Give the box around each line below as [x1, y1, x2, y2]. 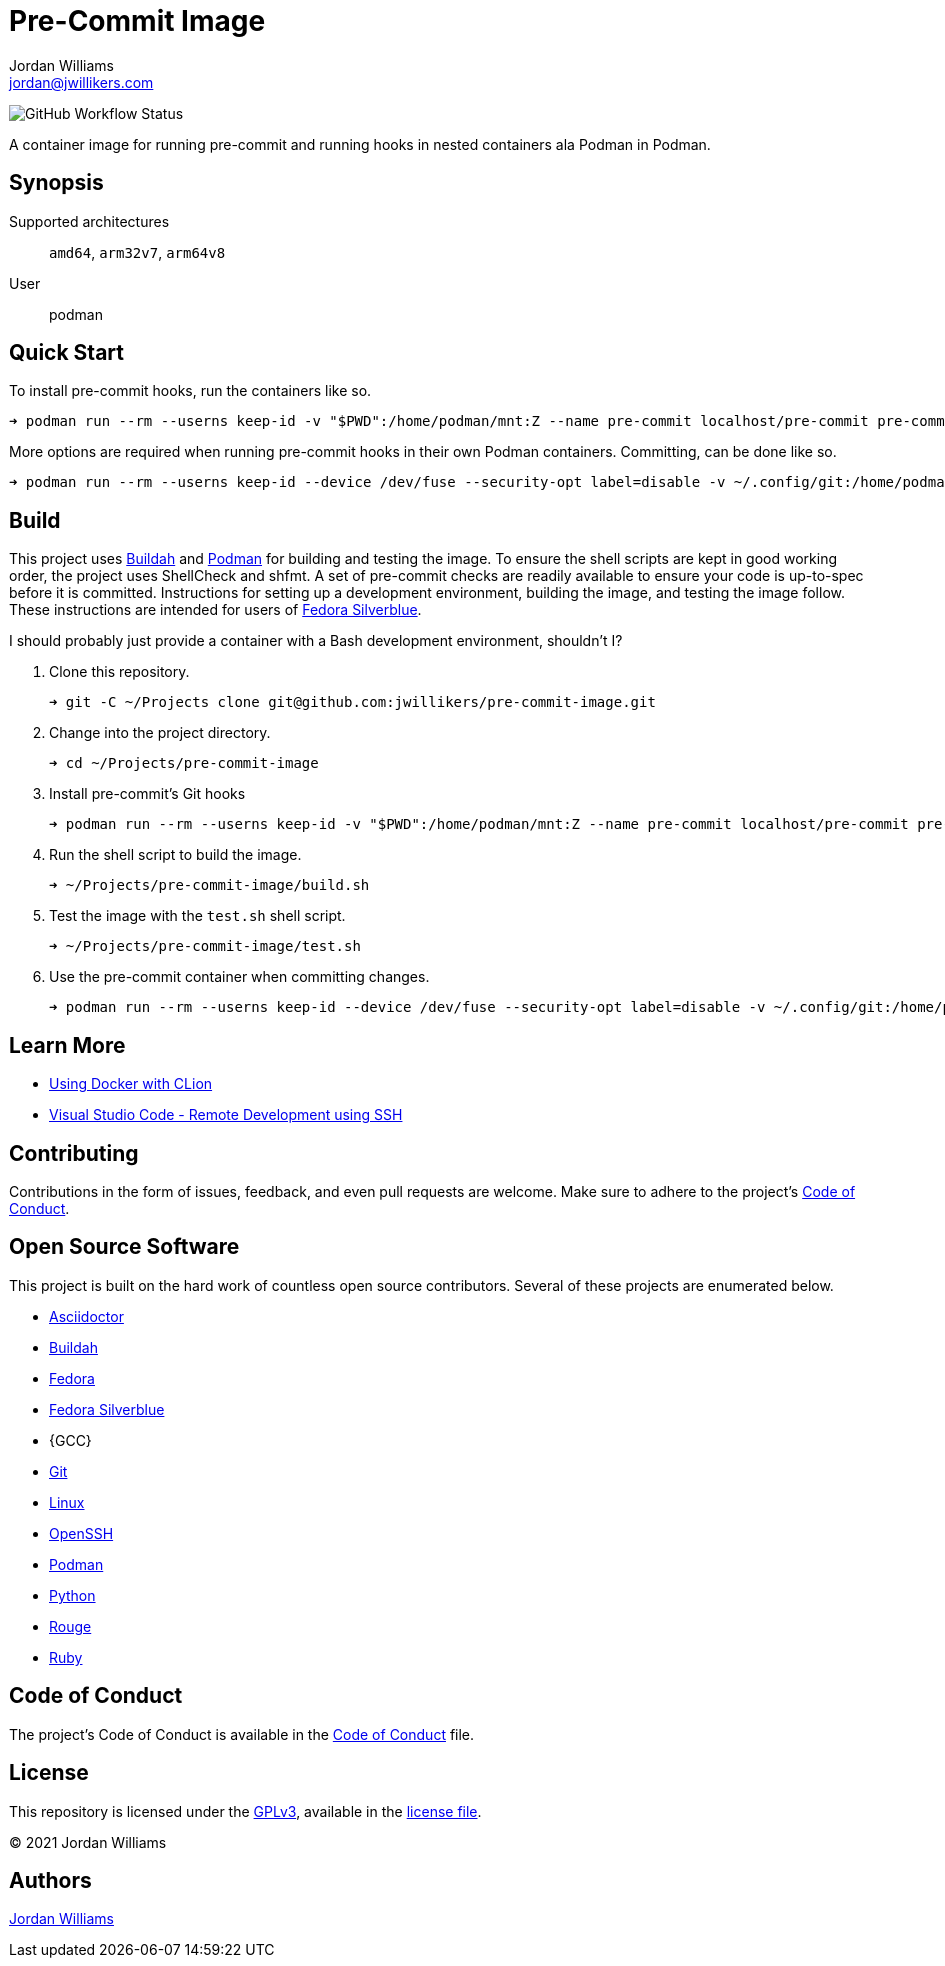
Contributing [9, 1140, 139, 1166]
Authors [9, 1867, 92, 1893]
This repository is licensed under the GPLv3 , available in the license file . [9, 1802, 482, 1820]
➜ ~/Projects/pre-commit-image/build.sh [49, 877, 370, 894]
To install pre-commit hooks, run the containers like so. [9, 382, 372, 400]
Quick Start [9, 340, 124, 366]
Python [49, 1586, 96, 1604]
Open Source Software [9, 1234, 240, 1260]
